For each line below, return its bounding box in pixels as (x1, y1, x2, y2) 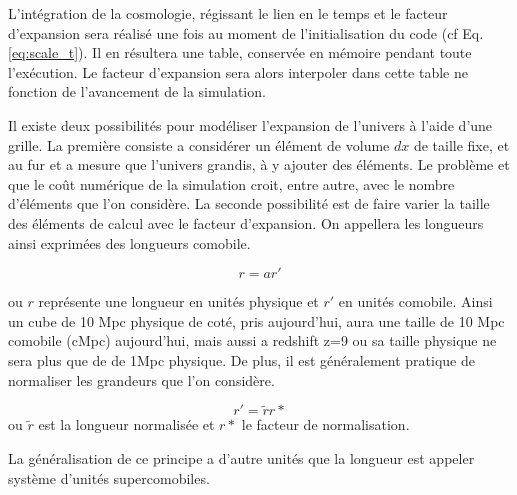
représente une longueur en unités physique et (38, 291, 319, 312)
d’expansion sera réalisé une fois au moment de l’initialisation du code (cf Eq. (8, 22, 484, 43)
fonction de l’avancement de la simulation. (8, 81, 266, 102)
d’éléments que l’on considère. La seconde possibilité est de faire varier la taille (8, 193, 490, 214)
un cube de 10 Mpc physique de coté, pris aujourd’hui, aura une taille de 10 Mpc (8, 310, 505, 331)
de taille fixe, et (413, 134, 510, 155)
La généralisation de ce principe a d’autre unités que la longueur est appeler (8, 447, 475, 468)
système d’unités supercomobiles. (8, 467, 210, 488)
